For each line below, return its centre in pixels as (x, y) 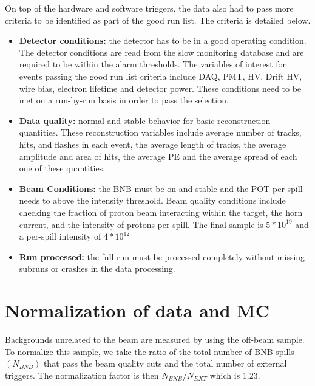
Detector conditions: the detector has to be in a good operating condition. (163, 40)
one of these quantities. (62, 168)
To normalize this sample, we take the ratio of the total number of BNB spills (150, 351)
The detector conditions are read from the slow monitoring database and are (161, 52)
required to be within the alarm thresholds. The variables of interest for (153, 64)
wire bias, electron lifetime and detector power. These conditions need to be (160, 88)
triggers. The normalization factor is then (82, 375)
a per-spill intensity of (60, 236)
